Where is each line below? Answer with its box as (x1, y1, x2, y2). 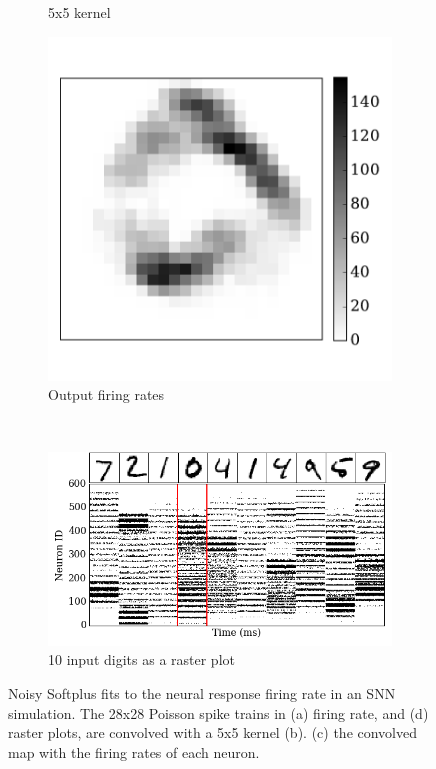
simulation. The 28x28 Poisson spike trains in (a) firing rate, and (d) (8, 702, 429, 723)
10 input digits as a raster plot (48, 649, 235, 670)
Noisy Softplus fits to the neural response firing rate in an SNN (8, 683, 396, 704)
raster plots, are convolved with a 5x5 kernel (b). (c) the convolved (8, 722, 418, 743)
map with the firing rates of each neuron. (8, 741, 260, 762)
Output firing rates (48, 384, 165, 405)
